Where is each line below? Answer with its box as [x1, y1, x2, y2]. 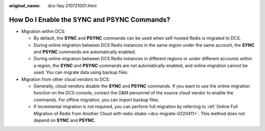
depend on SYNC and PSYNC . [33, 117, 96, 123]
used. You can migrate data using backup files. [33, 69, 129, 75]
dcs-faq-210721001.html [48, 3, 97, 8]
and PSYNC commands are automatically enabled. [33, 49, 136, 55]
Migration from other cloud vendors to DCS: [21, 76, 110, 82]
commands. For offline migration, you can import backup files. [33, 97, 159, 103]
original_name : [9, 3, 41, 8]
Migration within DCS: [21, 28, 66, 34]
